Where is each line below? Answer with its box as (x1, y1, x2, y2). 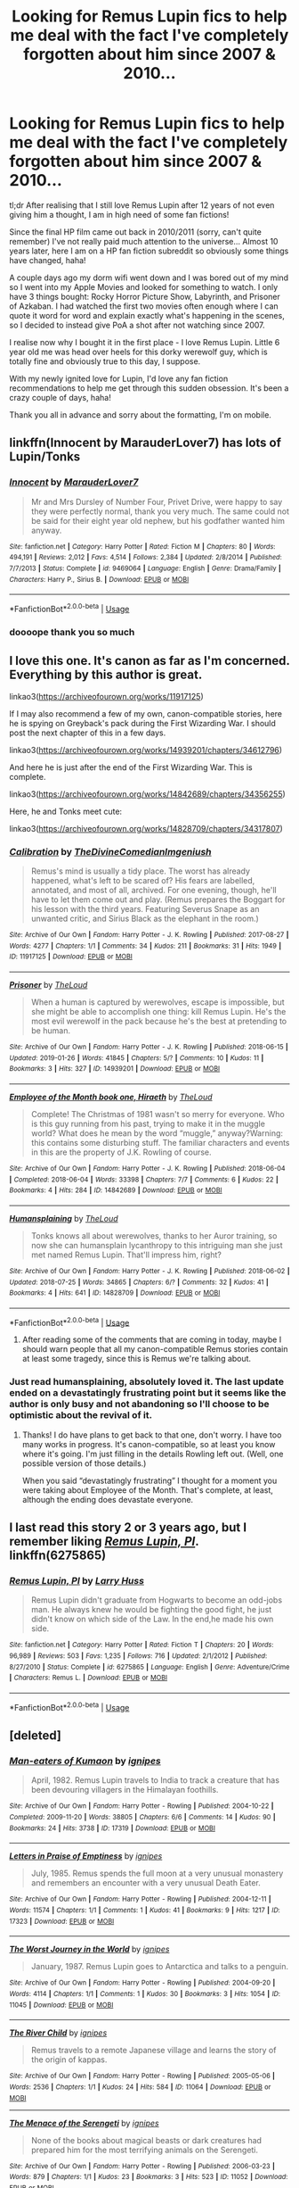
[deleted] (9, 1728, 62, 1744)
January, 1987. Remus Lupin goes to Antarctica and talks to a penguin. (30, 1961, 289, 1972)
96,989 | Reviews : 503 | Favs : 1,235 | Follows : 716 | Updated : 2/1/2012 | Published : (9, 1652, 268, 1661)
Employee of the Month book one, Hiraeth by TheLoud (9, 1091, 213, 1102)
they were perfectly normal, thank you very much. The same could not (30, 506, 289, 517)
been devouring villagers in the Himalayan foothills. (30, 1785, 219, 1795)
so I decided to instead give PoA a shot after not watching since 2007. (9, 319, 265, 330)
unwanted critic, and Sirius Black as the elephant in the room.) (30, 913, 260, 924)
